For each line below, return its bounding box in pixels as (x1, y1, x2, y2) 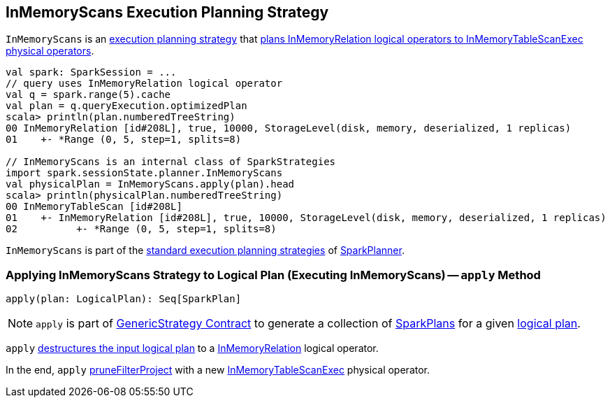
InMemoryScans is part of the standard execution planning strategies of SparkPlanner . (6, 244, 405, 257)
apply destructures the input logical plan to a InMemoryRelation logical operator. (6, 342, 379, 355)
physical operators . (6, 45, 94, 57)
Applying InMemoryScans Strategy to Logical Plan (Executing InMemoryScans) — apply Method (6, 267, 541, 282)
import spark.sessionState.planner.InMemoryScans (6, 167, 283, 179)
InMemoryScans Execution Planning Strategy (6, 3, 329, 21)
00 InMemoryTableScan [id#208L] (6, 201, 182, 213)
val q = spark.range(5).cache (6, 89, 171, 101)
